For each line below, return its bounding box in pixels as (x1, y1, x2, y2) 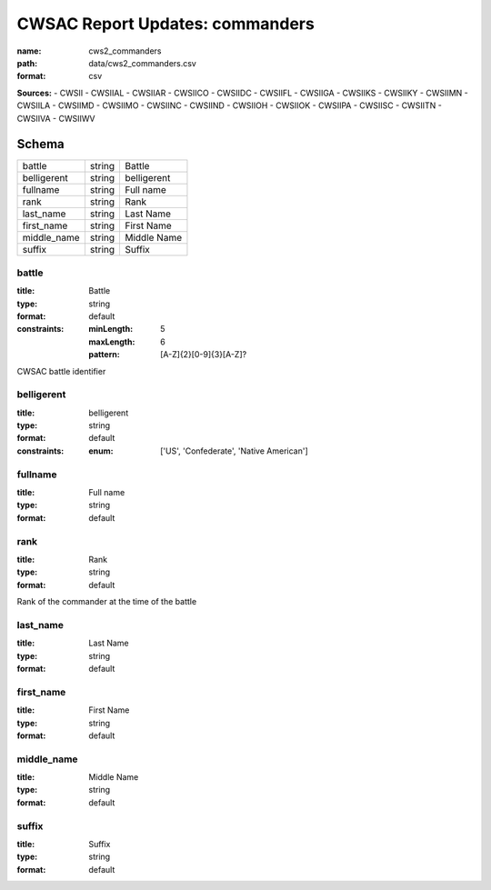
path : (16, 57, 38, 68)
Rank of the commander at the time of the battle (16, 596, 197, 607)
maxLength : (88, 336, 135, 347)
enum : (88, 445, 114, 456)
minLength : (88, 324, 134, 335)
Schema (16, 136, 65, 152)
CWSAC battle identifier (16, 365, 106, 376)
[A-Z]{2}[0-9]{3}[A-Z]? (160, 349, 247, 360)
